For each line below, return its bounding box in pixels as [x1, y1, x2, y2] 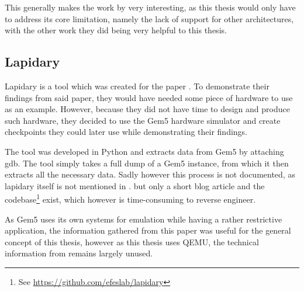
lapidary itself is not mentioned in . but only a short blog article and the [5, 179, 265, 192]
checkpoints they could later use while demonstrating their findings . [5, 126, 248, 138]
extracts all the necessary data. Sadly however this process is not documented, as [5, 168, 295, 180]
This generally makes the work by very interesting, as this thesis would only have [5, 1, 296, 13]
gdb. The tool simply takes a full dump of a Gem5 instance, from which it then [5, 157, 289, 169]
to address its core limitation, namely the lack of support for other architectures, [5, 12, 294, 25]
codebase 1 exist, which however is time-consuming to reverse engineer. [5, 192, 256, 205]
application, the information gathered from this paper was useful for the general [5, 224, 291, 237]
